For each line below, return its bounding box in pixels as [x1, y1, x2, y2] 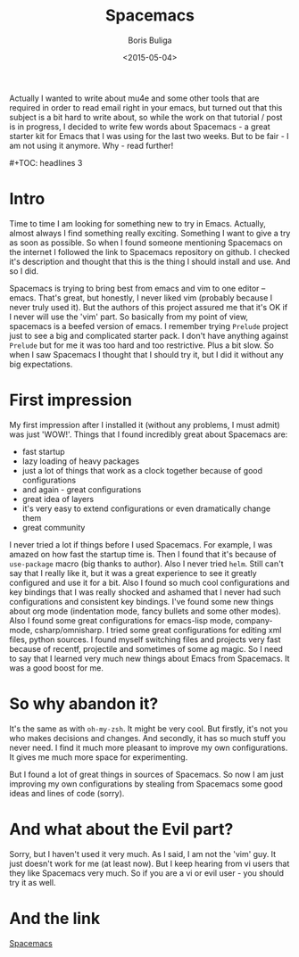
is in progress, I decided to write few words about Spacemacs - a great [9, 121, 270, 132]
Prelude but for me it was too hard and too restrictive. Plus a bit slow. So [9, 340, 274, 351]
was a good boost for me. [9, 662, 104, 673]
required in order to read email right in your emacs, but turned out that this [9, 102, 283, 112]
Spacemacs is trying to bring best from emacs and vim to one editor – [9, 283, 266, 293]
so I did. [9, 265, 38, 276]
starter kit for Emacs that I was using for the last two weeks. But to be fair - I [9, 130, 289, 141]
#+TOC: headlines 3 [9, 157, 83, 168]
